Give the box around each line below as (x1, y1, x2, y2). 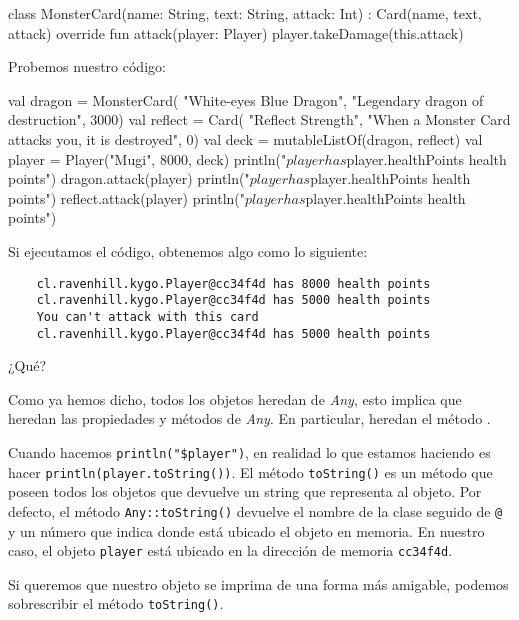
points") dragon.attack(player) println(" (8, 168, 250, 189)
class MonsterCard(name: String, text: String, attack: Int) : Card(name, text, (8, 3, 482, 23)
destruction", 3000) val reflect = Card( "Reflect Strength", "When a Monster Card (8, 109, 511, 130)
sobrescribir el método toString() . (8, 593, 224, 614)
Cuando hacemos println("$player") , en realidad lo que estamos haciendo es (8, 441, 491, 462)
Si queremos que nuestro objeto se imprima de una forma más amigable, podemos (8, 573, 509, 594)
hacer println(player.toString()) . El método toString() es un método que (8, 461, 493, 482)
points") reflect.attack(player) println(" (8, 187, 246, 208)
